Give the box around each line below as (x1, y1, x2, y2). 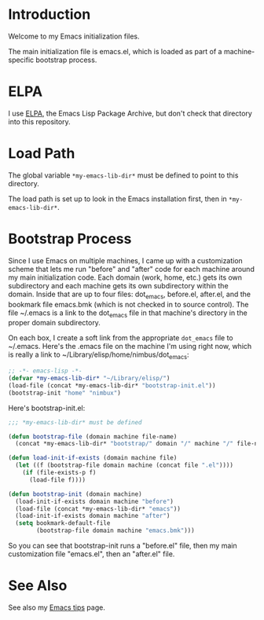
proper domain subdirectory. (8, 318, 101, 328)
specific (8, 55, 35, 64)
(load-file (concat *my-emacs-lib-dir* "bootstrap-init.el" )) (8, 381, 216, 390)
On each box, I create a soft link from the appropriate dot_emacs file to (8, 333, 233, 343)
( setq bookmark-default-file (15, 519, 111, 527)
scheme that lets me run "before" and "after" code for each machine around (8, 264, 255, 273)
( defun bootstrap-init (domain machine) (8, 490, 143, 498)
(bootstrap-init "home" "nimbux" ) (8, 389, 122, 397)
